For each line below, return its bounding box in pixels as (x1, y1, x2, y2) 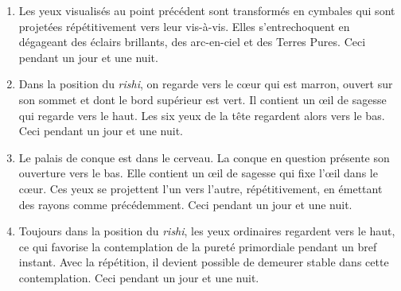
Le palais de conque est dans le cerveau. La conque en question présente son (18, 149, 390, 165)
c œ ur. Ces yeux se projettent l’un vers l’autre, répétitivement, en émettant (18, 180, 383, 196)
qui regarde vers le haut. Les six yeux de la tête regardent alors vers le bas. (18, 107, 385, 123)
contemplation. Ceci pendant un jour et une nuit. (18, 269, 259, 285)
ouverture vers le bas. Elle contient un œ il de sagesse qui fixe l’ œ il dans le (18, 165, 378, 181)
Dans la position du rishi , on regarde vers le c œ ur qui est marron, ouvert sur (18, 76, 393, 92)
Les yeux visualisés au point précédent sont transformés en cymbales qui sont (18, 2, 395, 18)
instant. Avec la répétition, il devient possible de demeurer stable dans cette (18, 254, 389, 270)
